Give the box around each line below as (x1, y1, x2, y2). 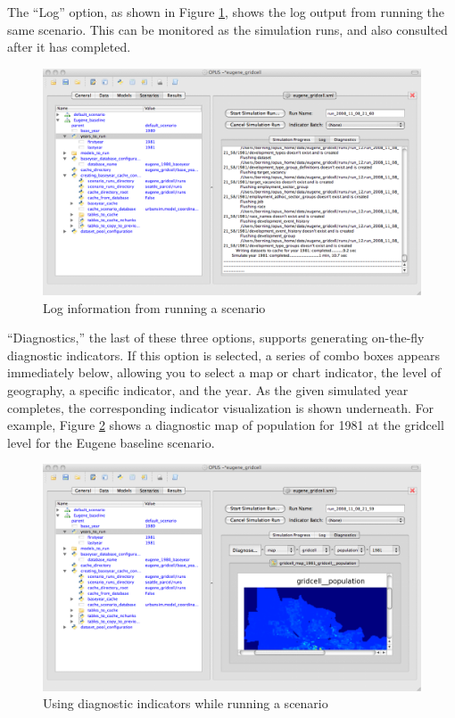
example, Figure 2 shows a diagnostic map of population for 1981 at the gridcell (7, 416, 444, 434)
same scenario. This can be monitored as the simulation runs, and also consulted (7, 20, 448, 38)
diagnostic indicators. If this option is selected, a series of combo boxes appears (7, 345, 440, 364)
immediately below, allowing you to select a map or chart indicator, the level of (7, 363, 442, 382)
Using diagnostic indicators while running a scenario (43, 694, 328, 713)
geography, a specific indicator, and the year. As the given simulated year (7, 380, 409, 399)
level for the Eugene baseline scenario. (7, 433, 215, 451)
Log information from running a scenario (43, 298, 266, 317)
